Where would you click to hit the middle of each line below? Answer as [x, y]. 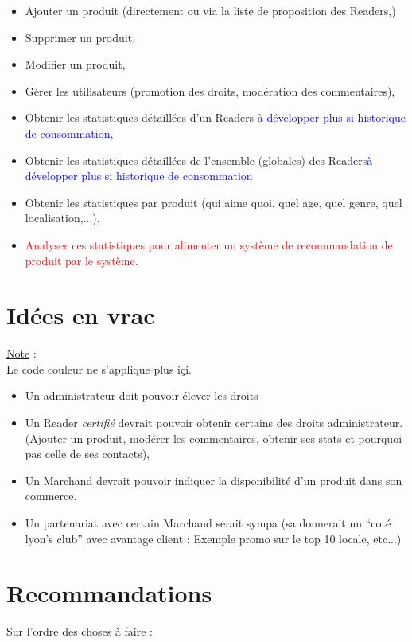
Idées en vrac [81, 315]
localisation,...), [62, 218]
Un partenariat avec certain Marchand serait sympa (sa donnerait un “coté [208, 523]
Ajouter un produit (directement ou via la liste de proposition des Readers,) [210, 10]
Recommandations [109, 593]
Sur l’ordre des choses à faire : [80, 631]
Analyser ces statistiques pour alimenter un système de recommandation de [209, 244]
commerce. [51, 496]
